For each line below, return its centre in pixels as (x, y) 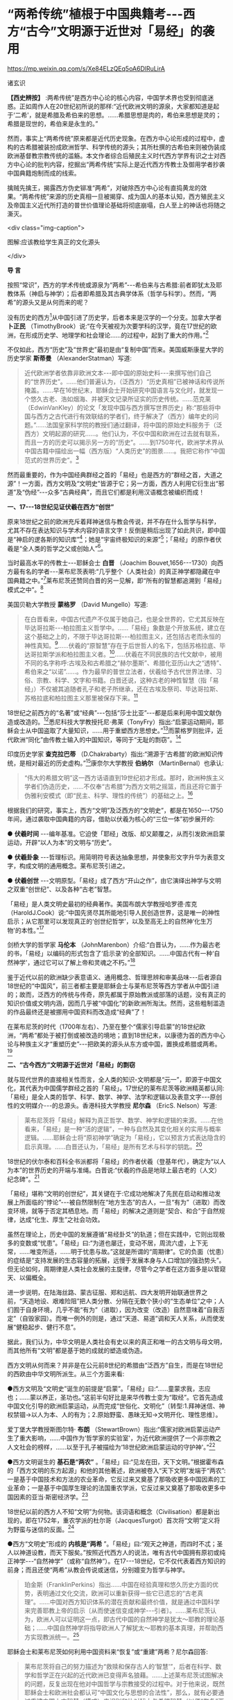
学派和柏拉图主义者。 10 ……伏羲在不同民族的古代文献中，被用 (136, 654)
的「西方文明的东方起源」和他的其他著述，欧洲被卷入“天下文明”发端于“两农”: (116, 1470)
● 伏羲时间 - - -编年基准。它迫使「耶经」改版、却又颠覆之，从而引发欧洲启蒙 (116, 834)
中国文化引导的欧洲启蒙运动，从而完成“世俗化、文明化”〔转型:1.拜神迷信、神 (116, 1406)
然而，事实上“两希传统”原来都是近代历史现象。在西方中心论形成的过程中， (113, 138)
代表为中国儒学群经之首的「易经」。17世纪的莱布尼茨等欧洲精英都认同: (125, 1088)
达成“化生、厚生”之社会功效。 (61, 1220)
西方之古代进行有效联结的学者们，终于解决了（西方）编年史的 (124, 416)
